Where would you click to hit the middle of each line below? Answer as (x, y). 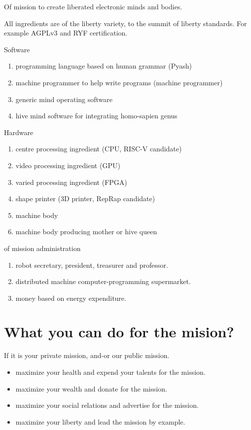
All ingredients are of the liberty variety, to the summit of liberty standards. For (125, 23)
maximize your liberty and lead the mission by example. (100, 421)
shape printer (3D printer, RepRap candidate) (85, 198)
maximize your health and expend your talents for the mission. (110, 372)
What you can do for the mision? (119, 332)
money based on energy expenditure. (71, 298)
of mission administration (42, 248)
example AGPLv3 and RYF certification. (66, 33)
